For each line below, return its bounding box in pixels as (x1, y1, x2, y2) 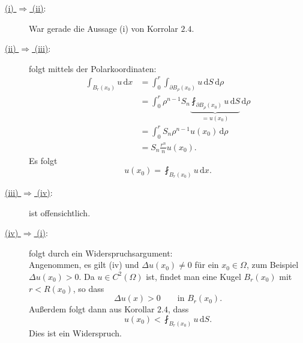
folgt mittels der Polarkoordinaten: (29, 62, 157, 74)
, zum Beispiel (246, 258, 299, 271)
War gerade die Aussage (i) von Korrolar (29, 22, 178, 34)
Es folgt (29, 154, 58, 166)
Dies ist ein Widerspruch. (29, 326, 122, 339)
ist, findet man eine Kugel (146, 270, 241, 282)
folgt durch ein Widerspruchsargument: (29, 246, 173, 259)
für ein (194, 258, 219, 271)
